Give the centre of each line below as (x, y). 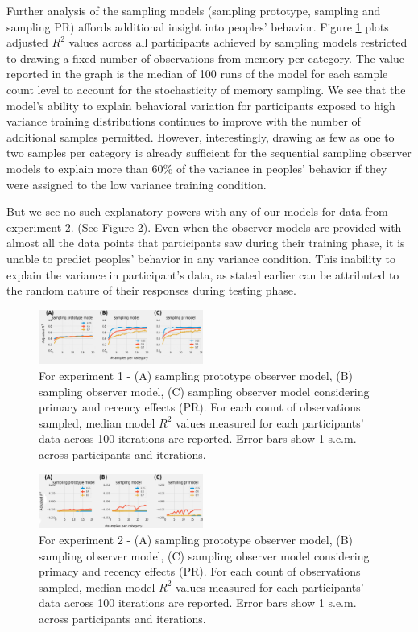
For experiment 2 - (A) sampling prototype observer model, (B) (196, 539)
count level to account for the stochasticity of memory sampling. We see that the (206, 89)
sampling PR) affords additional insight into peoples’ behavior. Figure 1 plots (198, 26)
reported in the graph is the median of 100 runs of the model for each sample (197, 74)
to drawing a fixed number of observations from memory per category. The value (205, 58)
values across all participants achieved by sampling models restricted (238, 42)
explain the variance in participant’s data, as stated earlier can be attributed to (203, 274)
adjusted (27, 42)
